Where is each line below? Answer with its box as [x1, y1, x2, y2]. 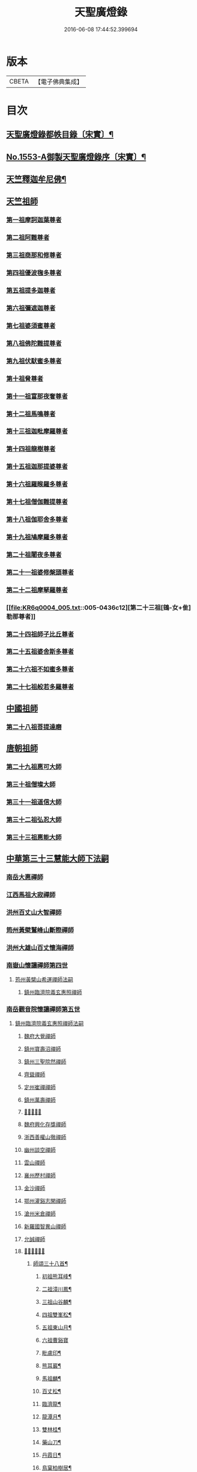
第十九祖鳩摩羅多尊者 [6, 533, 68, 541]
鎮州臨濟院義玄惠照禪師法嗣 [14, 1020, 84, 1027]
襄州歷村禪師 [23, 1172, 56, 1179]
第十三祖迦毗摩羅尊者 [6, 427, 68, 435]
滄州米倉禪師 [23, 1210, 56, 1217]
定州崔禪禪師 [23, 1083, 56, 1091]
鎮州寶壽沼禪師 [23, 1046, 61, 1053]
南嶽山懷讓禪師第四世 [6, 961, 68, 969]
